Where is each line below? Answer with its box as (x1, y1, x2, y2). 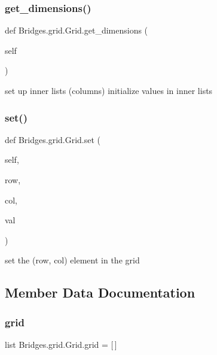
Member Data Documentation (5, 283, 195, 302)
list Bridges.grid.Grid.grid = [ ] (5, 338, 117, 350)
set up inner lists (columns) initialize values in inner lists (5, 84, 213, 96)
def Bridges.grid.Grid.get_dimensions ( (5, 24, 148, 37)
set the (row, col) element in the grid (5, 254, 140, 266)
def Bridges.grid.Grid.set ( (5, 133, 101, 145)
